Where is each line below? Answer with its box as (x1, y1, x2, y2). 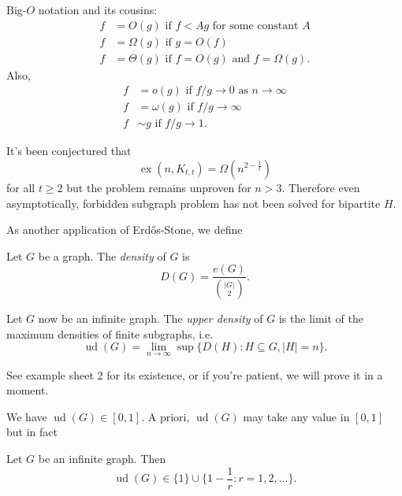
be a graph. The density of (38, 247, 166, 264)
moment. (6, 382, 49, 398)
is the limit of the (278, 310, 363, 327)
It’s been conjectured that (6, 143, 132, 159)
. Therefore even (281, 179, 360, 195)
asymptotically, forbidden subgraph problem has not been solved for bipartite (6, 194, 381, 211)
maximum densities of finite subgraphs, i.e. (6, 325, 214, 342)
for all (6, 179, 35, 195)
